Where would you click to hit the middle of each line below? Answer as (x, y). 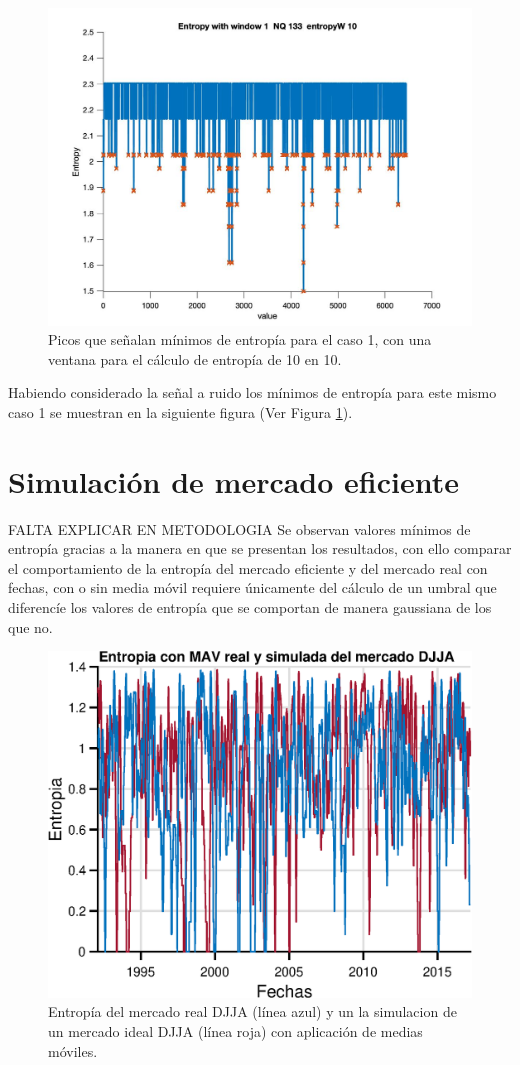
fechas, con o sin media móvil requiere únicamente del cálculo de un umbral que (252, 587)
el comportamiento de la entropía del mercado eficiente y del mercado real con (248, 567)
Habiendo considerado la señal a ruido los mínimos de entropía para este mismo (252, 392)
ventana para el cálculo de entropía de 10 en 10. (195, 358)
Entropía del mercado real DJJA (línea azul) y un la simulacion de (252, 1011)
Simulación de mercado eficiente (233, 480)
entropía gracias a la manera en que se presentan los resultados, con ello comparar (260, 548)
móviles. (73, 1050)
